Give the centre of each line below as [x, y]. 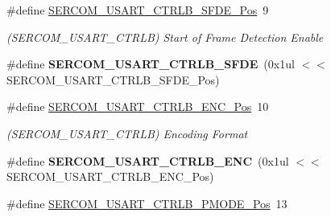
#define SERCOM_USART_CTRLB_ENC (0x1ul [148, 160]
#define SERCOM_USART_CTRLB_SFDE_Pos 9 [138, 10]
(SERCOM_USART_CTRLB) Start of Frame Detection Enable [165, 37]
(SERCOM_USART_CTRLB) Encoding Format [127, 133]
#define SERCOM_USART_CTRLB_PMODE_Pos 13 [147, 203]
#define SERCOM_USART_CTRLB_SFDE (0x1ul [151, 64]
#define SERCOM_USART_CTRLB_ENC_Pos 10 [138, 106]
